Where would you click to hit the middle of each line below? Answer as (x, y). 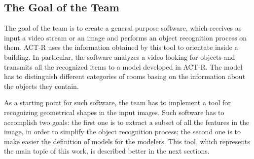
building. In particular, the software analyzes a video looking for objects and (120, 57)
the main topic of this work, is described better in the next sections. (107, 151)
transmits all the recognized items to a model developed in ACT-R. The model (123, 66)
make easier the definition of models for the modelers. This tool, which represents (127, 141)
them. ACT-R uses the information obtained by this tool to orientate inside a (121, 47)
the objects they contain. (41, 86)
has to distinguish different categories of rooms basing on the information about (125, 76)
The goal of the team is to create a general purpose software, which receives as (123, 28)
